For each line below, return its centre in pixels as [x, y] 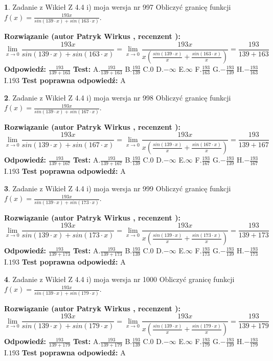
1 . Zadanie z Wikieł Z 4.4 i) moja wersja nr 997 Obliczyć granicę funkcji [118, 7]
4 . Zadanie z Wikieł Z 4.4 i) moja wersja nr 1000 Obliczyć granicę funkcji [119, 279]
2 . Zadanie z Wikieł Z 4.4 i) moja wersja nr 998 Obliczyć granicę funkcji [118, 97]
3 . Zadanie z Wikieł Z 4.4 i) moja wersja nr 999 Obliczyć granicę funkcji [118, 188]
